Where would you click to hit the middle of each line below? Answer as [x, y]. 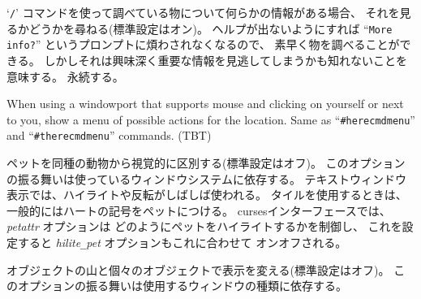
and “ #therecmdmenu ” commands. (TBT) [109, 135]
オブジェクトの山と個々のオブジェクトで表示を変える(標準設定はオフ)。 [198, 269]
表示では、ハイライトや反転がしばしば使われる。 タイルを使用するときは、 [207, 195]
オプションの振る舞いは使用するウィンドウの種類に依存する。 [182, 286]
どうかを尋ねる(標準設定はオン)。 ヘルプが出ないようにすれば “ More [210, 28]
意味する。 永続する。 [65, 76]
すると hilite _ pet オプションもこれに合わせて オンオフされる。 [182, 243]
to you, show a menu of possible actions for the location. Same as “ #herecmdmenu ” [211, 119]
